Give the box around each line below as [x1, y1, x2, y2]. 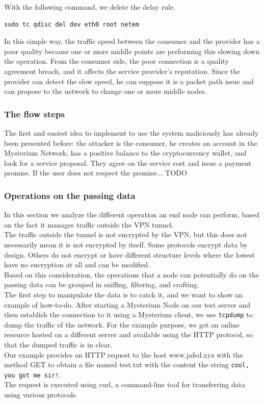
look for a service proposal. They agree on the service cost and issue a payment [4, 157, 252, 168]
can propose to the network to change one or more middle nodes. [4, 86, 207, 96]
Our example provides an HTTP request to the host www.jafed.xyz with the [4, 349, 243, 360]
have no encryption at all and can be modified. [4, 259, 150, 270]
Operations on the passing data [4, 189, 136, 202]
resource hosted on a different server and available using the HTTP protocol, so [4, 329, 253, 340]
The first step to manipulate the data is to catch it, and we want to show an [4, 289, 243, 299]
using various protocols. [4, 389, 78, 400]
